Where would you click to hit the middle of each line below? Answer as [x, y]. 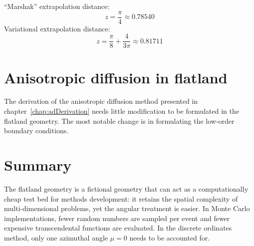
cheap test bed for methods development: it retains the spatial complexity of [121, 198]
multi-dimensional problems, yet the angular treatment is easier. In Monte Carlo [127, 208]
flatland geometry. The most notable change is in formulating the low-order [119, 121]
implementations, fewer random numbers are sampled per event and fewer [117, 218]
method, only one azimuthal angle [56, 237]
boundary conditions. [36, 130]
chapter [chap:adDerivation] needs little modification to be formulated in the [122, 111]
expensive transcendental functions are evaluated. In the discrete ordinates [118, 228]
